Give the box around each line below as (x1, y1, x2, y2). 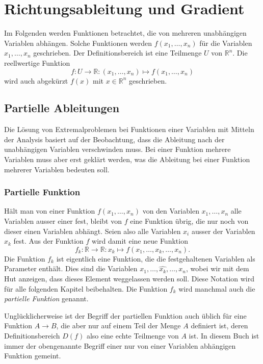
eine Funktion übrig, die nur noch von (130, 216, 249, 226)
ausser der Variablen (191, 225, 255, 236)
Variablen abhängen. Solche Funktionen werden (4, 37, 152, 48)
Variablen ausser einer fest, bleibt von (4, 216, 122, 226)
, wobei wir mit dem (186, 263, 249, 274)
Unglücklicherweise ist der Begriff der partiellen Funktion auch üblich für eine (4, 310, 247, 321)
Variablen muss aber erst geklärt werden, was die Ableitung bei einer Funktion (4, 154, 250, 165)
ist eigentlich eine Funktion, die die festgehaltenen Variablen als (56, 253, 255, 264)
